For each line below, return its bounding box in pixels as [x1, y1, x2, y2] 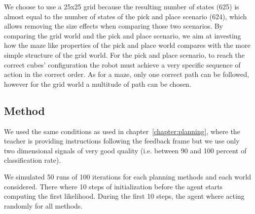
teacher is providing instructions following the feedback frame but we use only [4, 136, 240, 146]
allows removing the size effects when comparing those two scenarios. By [4, 21, 223, 31]
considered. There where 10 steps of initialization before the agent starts [4, 181, 223, 191]
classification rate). [4, 155, 61, 165]
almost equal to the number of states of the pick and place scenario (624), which [4, 11, 247, 21]
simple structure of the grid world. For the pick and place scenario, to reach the [4, 49, 245, 60]
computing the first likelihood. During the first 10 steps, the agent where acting [4, 191, 245, 201]
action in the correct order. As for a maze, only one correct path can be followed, [4, 69, 249, 79]
